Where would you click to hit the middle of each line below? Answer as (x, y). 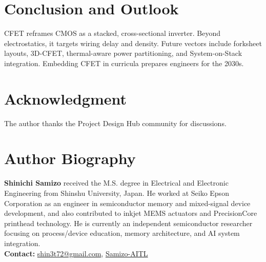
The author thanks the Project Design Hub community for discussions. (115, 123)
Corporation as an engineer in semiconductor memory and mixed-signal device (127, 203)
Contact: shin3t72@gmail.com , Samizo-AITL (76, 253)
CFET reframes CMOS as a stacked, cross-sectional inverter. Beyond (112, 33)
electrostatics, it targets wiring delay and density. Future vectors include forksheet (133, 43)
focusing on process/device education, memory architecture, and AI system (122, 233)
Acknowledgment (65, 98)
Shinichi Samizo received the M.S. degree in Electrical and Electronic (116, 183)
